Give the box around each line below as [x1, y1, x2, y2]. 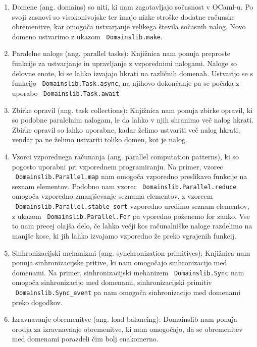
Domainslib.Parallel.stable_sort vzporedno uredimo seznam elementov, [15, 201, 249, 211]
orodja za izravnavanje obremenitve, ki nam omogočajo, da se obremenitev [12, 323, 243, 334]
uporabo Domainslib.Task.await [12, 87, 120, 98]
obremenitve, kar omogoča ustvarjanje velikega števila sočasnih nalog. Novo [12, 21, 246, 32]
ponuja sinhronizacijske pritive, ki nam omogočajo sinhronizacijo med [12, 257, 227, 268]
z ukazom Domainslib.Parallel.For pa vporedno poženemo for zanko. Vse [12, 210, 250, 221]
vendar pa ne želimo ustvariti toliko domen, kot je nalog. [12, 134, 187, 145]
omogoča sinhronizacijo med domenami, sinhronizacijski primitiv [12, 277, 212, 287]
